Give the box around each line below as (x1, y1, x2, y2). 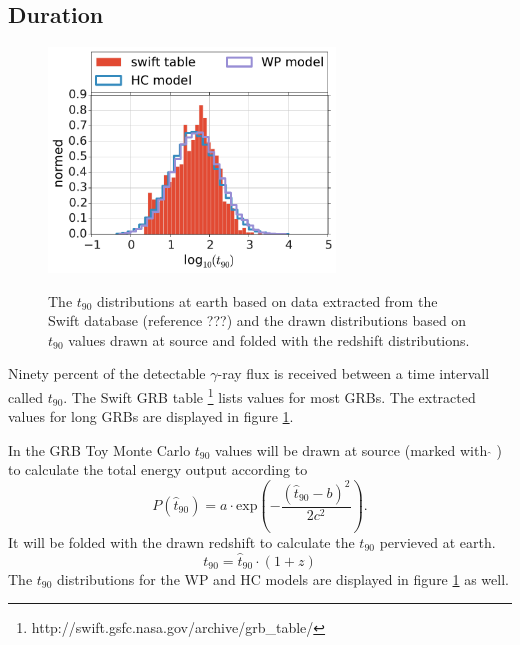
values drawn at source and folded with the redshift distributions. (68, 329, 470, 350)
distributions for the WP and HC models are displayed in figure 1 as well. (57, 568, 509, 589)
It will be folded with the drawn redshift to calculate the (8, 532, 355, 552)
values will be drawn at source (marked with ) (215, 439, 502, 460)
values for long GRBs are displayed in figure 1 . (8, 406, 294, 427)
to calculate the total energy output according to (8, 459, 308, 480)
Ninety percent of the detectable (8, 363, 206, 384)
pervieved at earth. (379, 532, 496, 552)
